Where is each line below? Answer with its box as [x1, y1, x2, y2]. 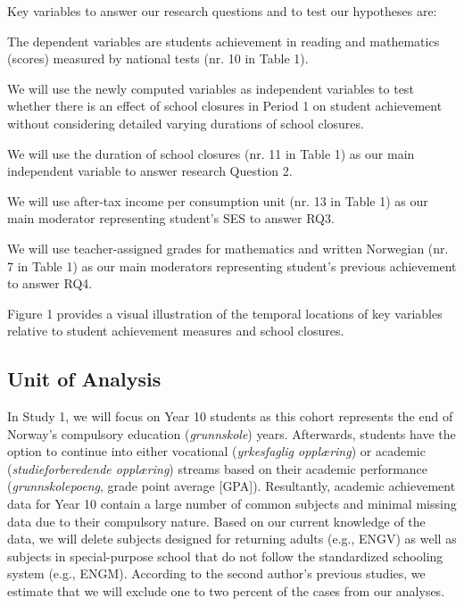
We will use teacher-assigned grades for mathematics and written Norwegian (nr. [7, 238, 449, 257]
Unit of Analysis [7, 365, 162, 393]
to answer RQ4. [7, 274, 93, 293]
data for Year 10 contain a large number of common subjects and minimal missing [7, 494, 457, 513]
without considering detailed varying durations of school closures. [7, 113, 364, 132]
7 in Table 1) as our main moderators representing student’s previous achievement [7, 256, 457, 275]
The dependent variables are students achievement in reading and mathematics [7, 31, 440, 50]
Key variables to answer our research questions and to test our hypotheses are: [7, 2, 437, 20]
